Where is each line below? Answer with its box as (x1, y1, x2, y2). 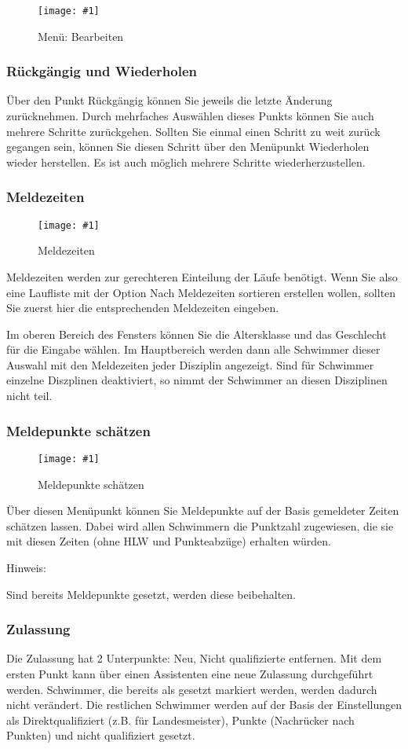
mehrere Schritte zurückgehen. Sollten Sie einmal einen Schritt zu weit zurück (6, 123, 381, 139)
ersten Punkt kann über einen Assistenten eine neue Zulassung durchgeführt (6, 665, 373, 681)
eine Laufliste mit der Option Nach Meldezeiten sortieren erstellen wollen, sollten (6, 284, 396, 300)
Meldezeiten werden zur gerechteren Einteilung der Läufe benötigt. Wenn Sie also (6, 268, 398, 285)
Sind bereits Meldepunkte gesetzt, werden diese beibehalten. (6, 586, 296, 602)
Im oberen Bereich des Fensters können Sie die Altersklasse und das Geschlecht (6, 325, 387, 342)
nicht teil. (6, 387, 53, 404)
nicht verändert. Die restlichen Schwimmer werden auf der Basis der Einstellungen (6, 696, 402, 713)
